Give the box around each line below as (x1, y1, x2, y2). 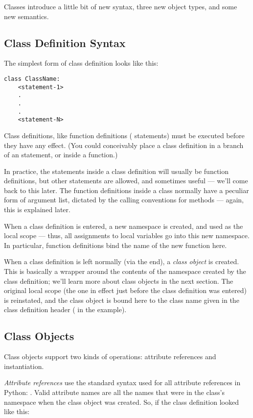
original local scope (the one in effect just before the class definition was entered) (4, 285, 247, 295)
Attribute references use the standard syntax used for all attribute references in (4, 377, 241, 388)
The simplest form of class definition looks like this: (4, 58, 159, 68)
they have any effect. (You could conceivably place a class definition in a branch (4, 140, 244, 150)
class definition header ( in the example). (4, 304, 127, 315)
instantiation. (4, 361, 44, 371)
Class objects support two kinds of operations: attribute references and (4, 351, 216, 362)
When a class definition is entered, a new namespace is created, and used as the (4, 221, 243, 231)
